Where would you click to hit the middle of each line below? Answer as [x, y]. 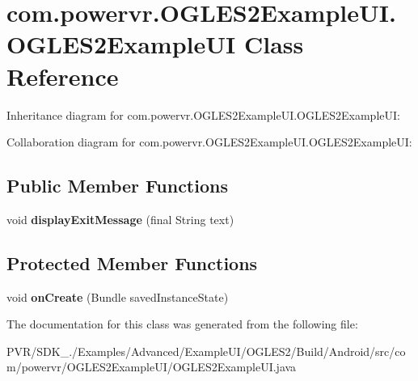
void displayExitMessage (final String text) [120, 219]
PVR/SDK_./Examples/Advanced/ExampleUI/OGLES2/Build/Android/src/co [206, 351]
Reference [63, 76]
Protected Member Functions [132, 262]
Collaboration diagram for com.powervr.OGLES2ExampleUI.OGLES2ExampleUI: [209, 142]
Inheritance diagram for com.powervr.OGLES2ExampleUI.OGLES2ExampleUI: [203, 114]
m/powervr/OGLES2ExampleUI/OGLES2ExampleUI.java [152, 367]
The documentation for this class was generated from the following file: [182, 324]
